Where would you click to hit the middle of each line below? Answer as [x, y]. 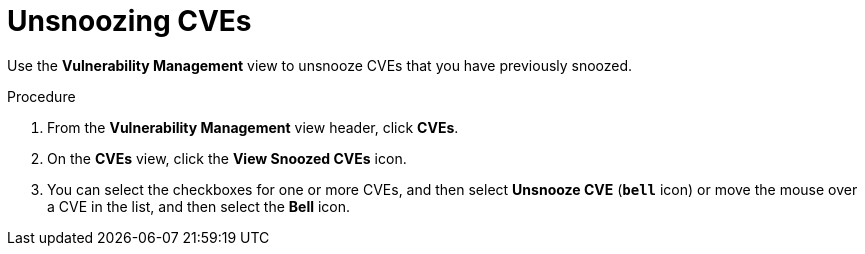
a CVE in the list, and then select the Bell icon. [199, 206]
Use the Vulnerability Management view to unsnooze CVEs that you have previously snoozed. [320, 65]
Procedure [41, 96]
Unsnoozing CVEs [129, 21]
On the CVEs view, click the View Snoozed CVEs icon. [227, 158]
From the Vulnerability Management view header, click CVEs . [253, 127]
